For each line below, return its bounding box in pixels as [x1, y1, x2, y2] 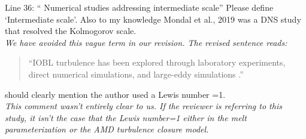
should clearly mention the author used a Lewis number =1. [5, 88, 226, 100]
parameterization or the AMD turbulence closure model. [5, 123, 209, 135]
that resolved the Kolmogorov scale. [5, 24, 137, 37]
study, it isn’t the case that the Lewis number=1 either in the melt [5, 111, 247, 123]
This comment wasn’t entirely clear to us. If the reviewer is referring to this [5, 100, 282, 112]
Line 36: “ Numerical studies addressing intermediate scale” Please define [5, 1, 274, 13]
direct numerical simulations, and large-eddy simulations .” [28, 67, 244, 80]
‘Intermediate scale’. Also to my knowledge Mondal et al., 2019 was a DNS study [5, 13, 301, 25]
